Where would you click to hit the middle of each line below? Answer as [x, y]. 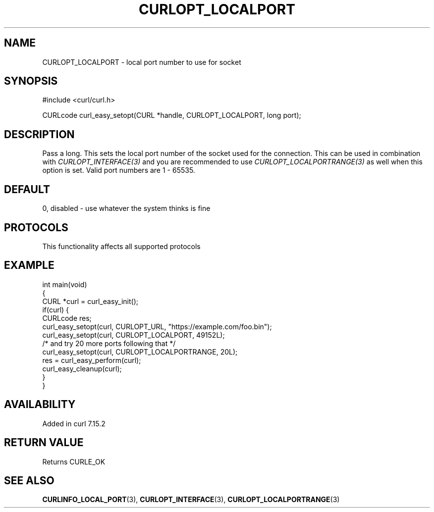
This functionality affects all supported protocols [121, 246]
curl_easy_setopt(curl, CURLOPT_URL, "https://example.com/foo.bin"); [157, 326]
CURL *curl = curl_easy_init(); [90, 301]
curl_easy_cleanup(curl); [82, 368]
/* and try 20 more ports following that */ [109, 343]
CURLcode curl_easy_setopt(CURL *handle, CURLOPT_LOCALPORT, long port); [172, 115]
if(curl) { [56, 309]
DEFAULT [27, 189]
